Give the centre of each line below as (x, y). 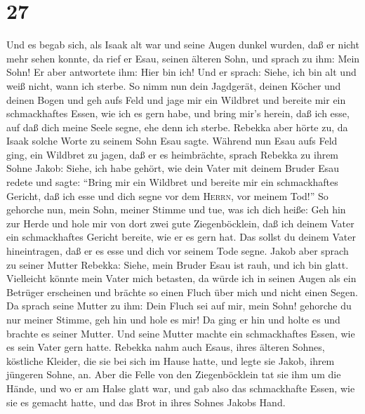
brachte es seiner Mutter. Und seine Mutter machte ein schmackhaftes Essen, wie (181, 333)
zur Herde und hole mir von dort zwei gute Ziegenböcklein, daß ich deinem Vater (180, 223)
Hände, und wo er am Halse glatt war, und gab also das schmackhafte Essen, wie (181, 388)
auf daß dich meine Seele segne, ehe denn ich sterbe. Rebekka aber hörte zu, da (177, 127)
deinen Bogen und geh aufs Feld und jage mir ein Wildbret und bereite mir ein (176, 99)
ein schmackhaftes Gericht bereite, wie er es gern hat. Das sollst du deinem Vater (181, 237)
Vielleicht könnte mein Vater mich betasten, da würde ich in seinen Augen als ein (181, 278)
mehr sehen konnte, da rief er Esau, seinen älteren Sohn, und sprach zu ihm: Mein (183, 58)
